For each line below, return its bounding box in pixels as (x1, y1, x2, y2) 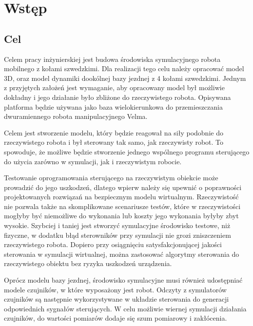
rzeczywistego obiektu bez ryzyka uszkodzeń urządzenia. (4, 258, 172, 268)
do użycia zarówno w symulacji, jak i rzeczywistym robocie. (4, 156, 182, 166)
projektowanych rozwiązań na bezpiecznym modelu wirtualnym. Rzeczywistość (4, 192, 239, 202)
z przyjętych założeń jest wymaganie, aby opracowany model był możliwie (4, 82, 225, 93)
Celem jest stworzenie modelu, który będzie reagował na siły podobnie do (4, 127, 223, 137)
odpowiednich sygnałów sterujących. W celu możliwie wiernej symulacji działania (4, 303, 247, 313)
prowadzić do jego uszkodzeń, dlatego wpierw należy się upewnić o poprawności (4, 182, 242, 192)
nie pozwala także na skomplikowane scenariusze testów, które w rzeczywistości (4, 201, 241, 211)
